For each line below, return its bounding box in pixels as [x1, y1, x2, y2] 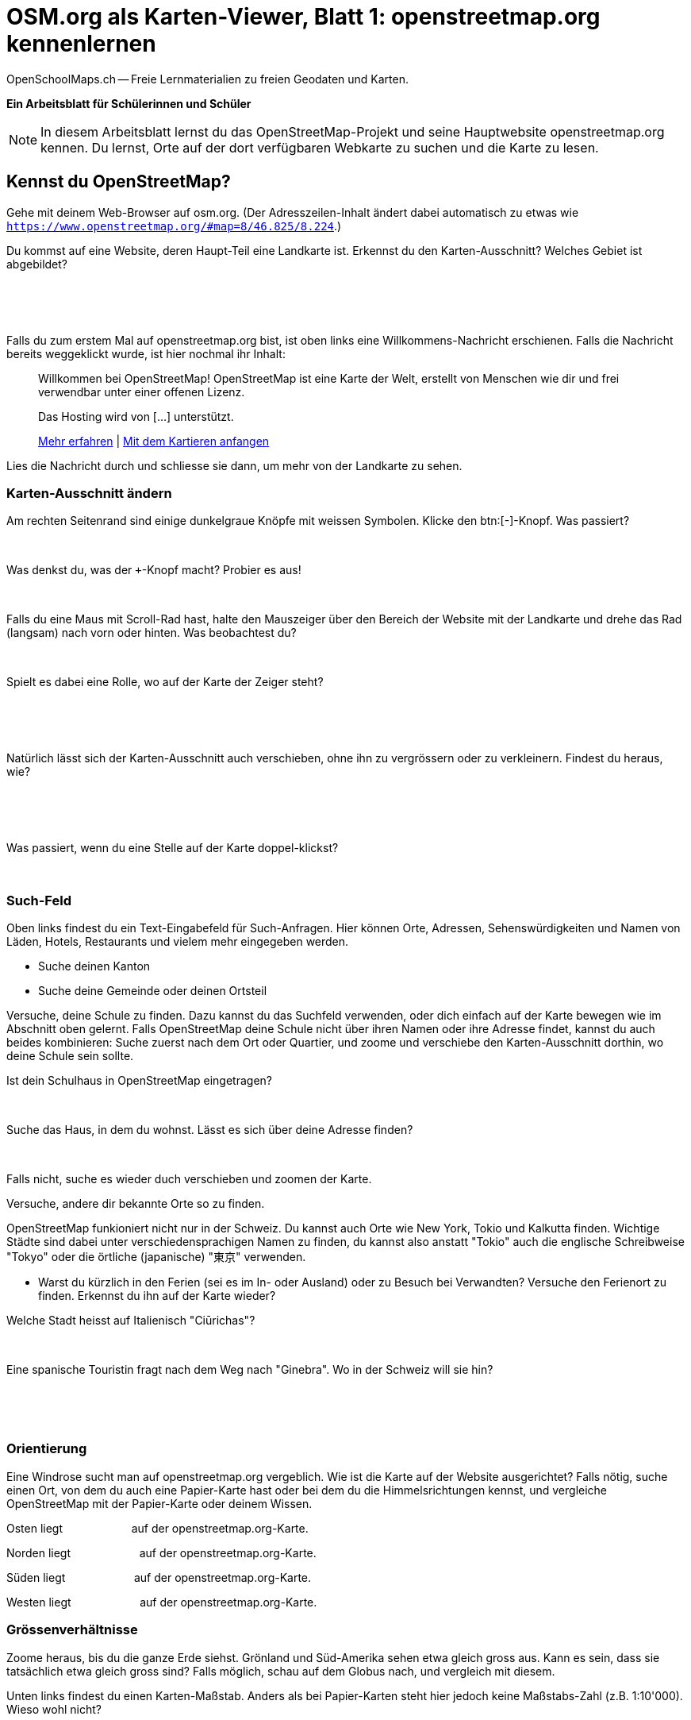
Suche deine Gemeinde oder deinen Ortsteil [38, 984, 267, 998]
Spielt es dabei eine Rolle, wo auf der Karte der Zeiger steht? [6, 675, 324, 689]
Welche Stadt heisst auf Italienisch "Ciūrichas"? [6, 1313, 255, 1328]
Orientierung [6, 1440, 87, 1457]
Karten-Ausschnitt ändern [6, 484, 172, 501]
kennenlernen [6, 30, 156, 57]
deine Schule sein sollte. [6, 1049, 134, 1063]
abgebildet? [6, 256, 68, 271]
